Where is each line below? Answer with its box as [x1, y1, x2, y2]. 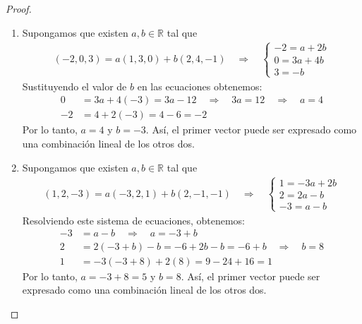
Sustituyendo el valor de [22, 78, 127, 93]
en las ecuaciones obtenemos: [137, 78, 263, 93]
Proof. [6, 1, 32, 16]
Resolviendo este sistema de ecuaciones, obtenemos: [22, 212, 245, 227]
